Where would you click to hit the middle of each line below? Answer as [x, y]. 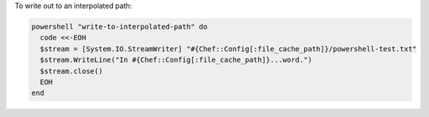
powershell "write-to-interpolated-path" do [120, 26]
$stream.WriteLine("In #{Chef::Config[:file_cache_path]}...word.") [176, 60]
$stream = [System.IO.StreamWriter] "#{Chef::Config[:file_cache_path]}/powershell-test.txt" [228, 49]
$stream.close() [71, 71]
